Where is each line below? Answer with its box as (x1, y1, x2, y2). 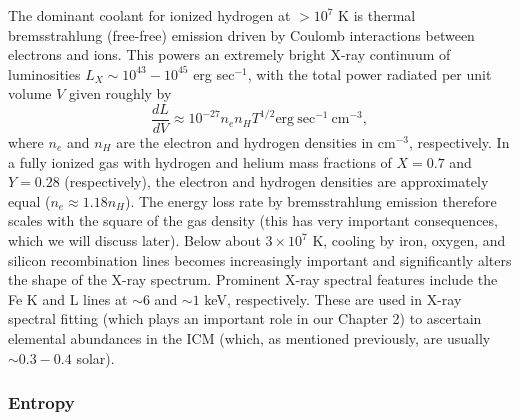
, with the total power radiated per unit (247, 63, 492, 84)
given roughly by (69, 83, 172, 104)
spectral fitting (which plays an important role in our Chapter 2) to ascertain (8, 308, 482, 329)
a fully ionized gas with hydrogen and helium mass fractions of (8, 151, 392, 172)
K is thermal (338, 5, 416, 25)
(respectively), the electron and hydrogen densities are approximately (64, 171, 489, 192)
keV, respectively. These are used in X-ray (204, 288, 462, 309)
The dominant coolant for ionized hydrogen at (8, 5, 291, 25)
